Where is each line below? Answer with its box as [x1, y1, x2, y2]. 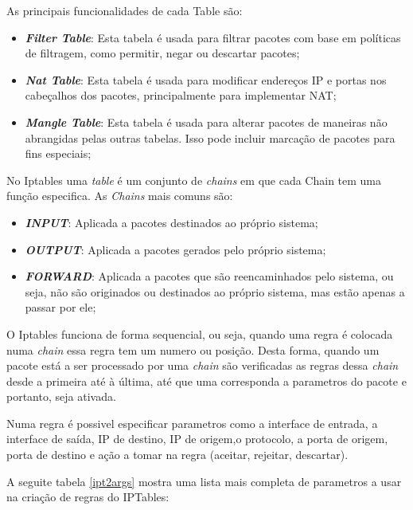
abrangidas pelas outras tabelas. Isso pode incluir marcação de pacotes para [25, 129, 395, 146]
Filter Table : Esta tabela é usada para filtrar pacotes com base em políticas [25, 29, 401, 45]
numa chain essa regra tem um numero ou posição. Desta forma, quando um [6, 341, 380, 358]
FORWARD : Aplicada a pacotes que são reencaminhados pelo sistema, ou [25, 268, 394, 284]
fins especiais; [25, 145, 92, 162]
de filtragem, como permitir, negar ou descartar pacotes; [25, 45, 300, 61]
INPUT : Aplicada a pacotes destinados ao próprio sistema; [25, 214, 318, 230]
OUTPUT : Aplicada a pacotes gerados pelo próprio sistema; [25, 241, 326, 257]
